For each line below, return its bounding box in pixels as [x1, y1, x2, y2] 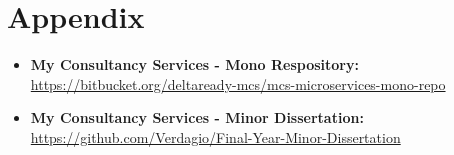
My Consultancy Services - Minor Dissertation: [30, 107, 364, 128]
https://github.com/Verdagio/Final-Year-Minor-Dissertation [30, 126, 401, 147]
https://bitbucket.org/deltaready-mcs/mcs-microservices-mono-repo [30, 73, 446, 94]
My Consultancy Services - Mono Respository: [30, 54, 359, 75]
